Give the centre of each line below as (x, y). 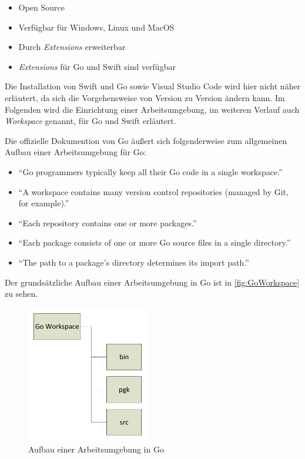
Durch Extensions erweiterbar (72, 47)
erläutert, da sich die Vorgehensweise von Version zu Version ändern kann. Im (145, 97)
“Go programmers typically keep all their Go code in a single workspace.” (150, 171)
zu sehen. (21, 294)
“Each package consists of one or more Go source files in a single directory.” (155, 242)
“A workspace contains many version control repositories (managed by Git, (153, 191)
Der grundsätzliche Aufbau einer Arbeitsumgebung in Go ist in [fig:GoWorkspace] (152, 282)
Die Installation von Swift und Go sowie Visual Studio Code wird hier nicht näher (153, 86)
